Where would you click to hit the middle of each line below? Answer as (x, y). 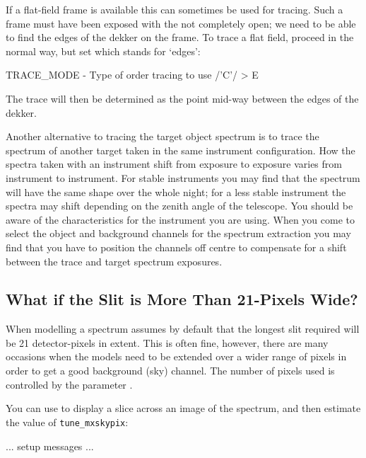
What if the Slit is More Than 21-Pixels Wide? (182, 299)
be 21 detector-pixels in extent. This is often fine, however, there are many (167, 342)
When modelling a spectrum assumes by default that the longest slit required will (183, 329)
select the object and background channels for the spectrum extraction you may (178, 233)
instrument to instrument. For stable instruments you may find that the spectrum (183, 177)
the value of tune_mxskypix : (67, 422)
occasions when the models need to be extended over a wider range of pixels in (176, 356)
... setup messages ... (50, 446)
